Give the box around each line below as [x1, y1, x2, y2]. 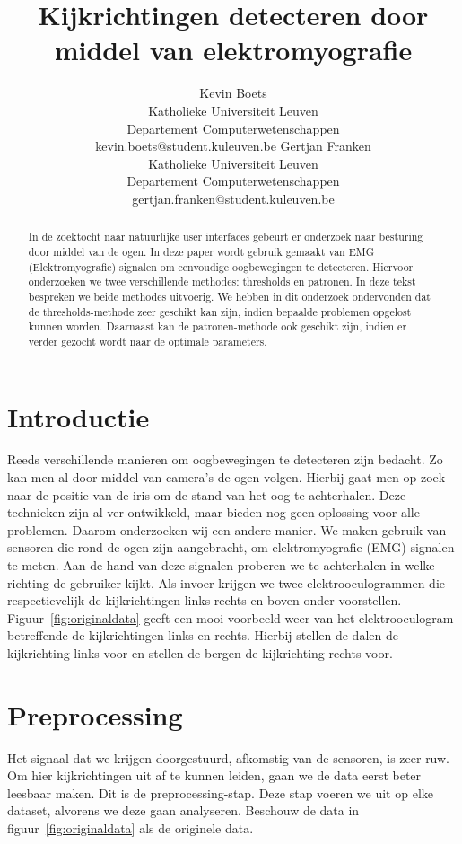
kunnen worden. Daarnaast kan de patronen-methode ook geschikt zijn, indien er [28, 319, 407, 334]
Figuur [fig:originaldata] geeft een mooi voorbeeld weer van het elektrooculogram [7, 608, 454, 627]
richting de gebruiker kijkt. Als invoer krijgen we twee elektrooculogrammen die [7, 573, 446, 592]
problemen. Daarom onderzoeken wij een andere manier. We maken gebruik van [7, 520, 447, 539]
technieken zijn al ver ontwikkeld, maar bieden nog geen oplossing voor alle [7, 503, 420, 522]
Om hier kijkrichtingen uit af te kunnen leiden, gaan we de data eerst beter [7, 766, 422, 785]
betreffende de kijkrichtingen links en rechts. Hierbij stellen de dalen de [7, 626, 398, 645]
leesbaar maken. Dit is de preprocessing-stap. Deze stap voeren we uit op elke [7, 783, 433, 802]
